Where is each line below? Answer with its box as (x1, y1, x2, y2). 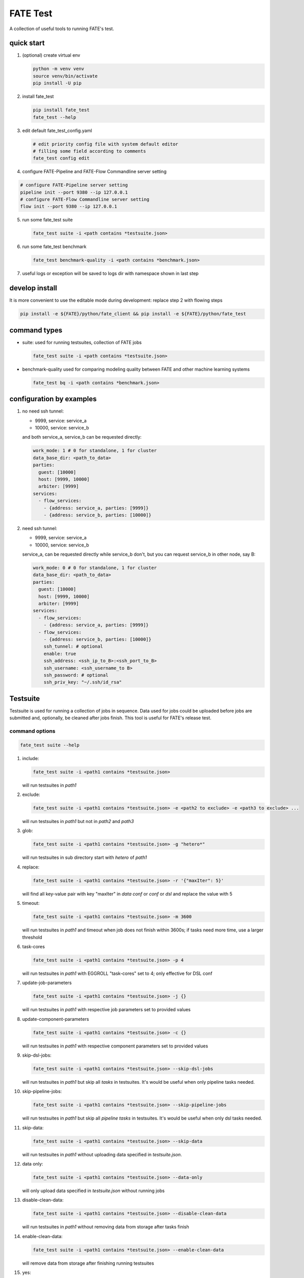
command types (9, 326, 63, 334)
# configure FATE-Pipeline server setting (20, 182, 128, 188)
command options (9, 727, 56, 735)
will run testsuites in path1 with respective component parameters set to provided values (22, 1043, 209, 1049)
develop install (9, 284, 57, 292)
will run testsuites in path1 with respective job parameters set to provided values (22, 1007, 191, 1013)
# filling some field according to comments (33, 148, 146, 154)
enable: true (43, 651, 77, 656)
